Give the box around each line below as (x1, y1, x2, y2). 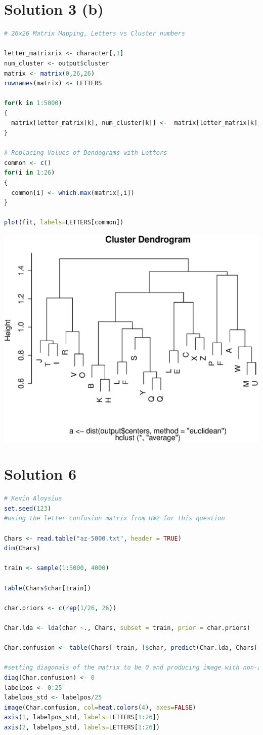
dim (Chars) (4, 545, 40, 552)
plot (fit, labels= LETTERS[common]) (4, 219, 124, 226)
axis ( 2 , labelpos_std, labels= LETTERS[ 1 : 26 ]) (4, 723, 160, 731)
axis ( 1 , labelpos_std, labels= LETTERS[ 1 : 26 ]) (4, 714, 160, 721)
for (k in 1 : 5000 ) (4, 99, 62, 107)
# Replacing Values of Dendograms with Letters (4, 149, 167, 157)
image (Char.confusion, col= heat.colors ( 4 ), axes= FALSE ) (4, 704, 196, 711)
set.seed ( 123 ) (4, 505, 52, 512)
